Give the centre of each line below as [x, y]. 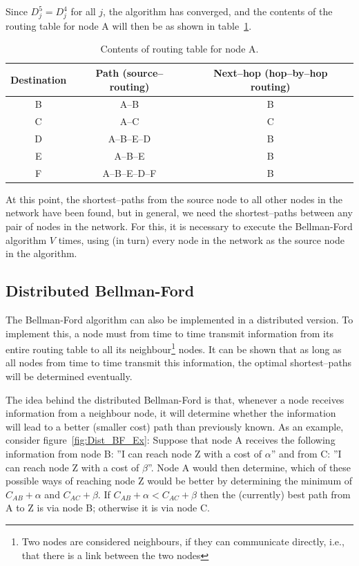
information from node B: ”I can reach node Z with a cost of [134, 453]
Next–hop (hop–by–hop [271, 72]
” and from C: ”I [306, 453]
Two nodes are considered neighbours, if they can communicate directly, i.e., [183, 541]
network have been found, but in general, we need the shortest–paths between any [179, 213]
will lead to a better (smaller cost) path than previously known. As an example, [175, 426]
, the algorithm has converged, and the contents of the [218, 11]
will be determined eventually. [69, 376]
